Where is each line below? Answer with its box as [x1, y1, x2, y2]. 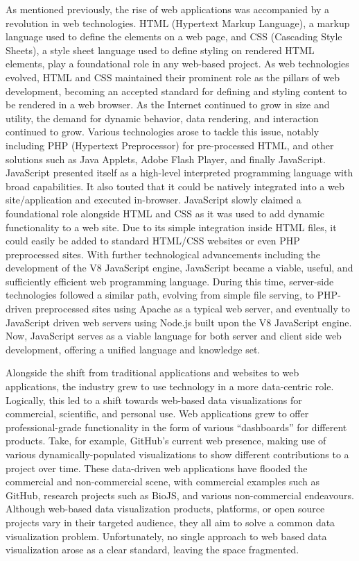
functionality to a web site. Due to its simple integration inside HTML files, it [6, 219, 337, 234]
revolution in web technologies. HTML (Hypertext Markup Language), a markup [6, 15, 350, 30]
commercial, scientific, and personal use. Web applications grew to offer [6, 406, 309, 421]
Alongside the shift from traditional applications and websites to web [6, 365, 299, 380]
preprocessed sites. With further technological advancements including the [6, 246, 320, 261]
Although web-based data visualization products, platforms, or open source [6, 501, 325, 516]
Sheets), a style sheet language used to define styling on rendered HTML [6, 42, 315, 57]
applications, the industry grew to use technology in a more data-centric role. [6, 379, 334, 394]
